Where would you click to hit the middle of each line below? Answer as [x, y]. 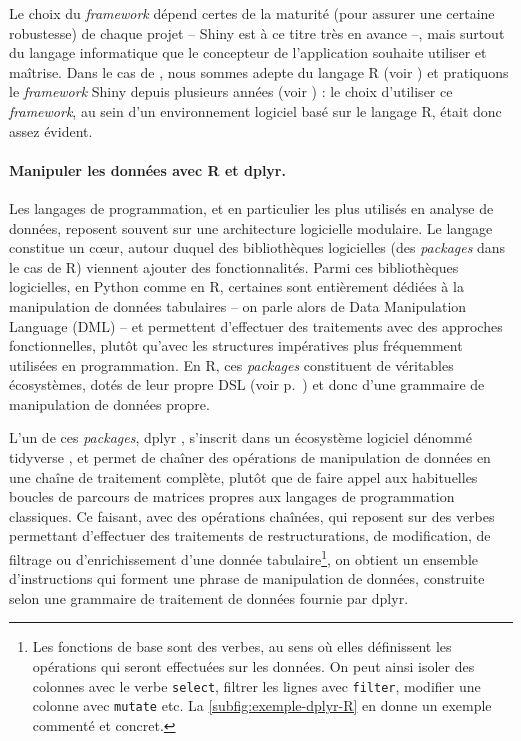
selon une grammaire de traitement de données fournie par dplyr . [209, 597]
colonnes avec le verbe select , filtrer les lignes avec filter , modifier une [256, 685]
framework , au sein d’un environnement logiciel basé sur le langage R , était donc [255, 110]
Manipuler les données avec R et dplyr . [147, 169]
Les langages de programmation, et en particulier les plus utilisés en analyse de [251, 207]
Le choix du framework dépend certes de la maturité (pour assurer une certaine [252, 13]
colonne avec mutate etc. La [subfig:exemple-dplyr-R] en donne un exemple [262, 705]
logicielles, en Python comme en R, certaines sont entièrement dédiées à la [236, 286]
